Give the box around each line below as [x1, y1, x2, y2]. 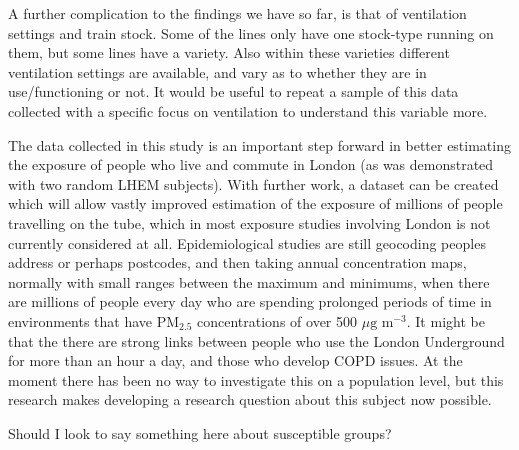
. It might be [406, 310, 485, 331]
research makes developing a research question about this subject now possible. [8, 389, 492, 410]
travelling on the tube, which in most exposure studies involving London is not [8, 212, 491, 233]
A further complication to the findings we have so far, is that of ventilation [8, 3, 467, 23]
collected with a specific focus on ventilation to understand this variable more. [8, 100, 488, 121]
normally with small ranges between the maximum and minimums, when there [8, 271, 490, 292]
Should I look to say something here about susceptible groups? [8, 422, 392, 443]
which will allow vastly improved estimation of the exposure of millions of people [8, 193, 503, 214]
